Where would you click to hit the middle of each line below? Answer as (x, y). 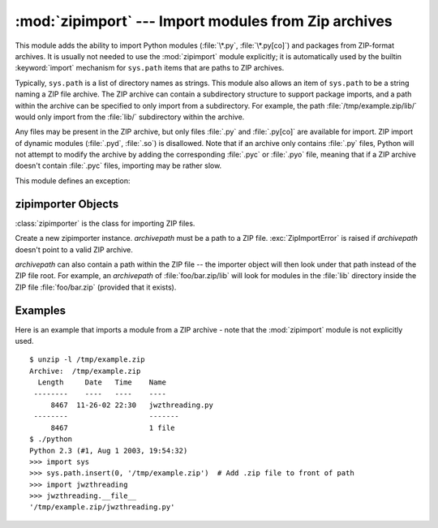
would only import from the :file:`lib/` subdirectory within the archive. (130, 117)
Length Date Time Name (102, 382)
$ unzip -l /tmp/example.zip (87, 360)
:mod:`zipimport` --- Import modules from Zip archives (204, 21)
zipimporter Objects (67, 204)
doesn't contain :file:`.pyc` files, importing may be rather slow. (118, 165)
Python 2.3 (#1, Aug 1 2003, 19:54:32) (109, 451)
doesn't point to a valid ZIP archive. (74, 249)
